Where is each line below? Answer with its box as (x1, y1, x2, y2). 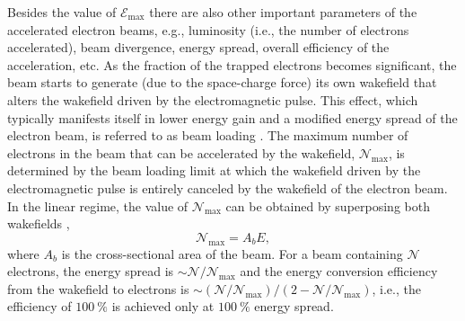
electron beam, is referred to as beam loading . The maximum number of (7, 126, 408, 145)
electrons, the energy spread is (7, 262, 174, 281)
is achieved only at (111, 297, 215, 316)
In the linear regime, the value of (7, 196, 189, 215)
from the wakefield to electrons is (7, 279, 189, 298)
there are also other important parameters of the (149, 3, 417, 21)
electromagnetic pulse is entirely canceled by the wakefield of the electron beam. (7, 178, 448, 197)
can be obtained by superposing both (225, 196, 430, 215)
